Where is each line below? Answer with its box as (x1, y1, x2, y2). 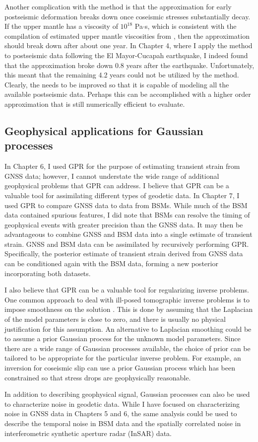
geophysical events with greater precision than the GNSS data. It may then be (4, 219, 243, 229)
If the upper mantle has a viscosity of (4, 21, 118, 31)
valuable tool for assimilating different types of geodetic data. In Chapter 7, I (4, 190, 240, 200)
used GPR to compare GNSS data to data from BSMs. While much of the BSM (4, 200, 248, 210)
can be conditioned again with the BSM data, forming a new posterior (4, 258, 218, 269)
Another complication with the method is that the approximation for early (4, 1, 232, 11)
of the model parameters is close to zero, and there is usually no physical (4, 314, 226, 324)
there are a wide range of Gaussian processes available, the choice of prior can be (4, 343, 251, 353)
